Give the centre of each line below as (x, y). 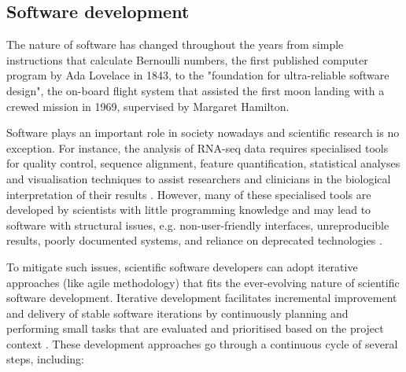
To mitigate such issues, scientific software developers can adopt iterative (182, 266)
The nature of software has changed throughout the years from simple (175, 44)
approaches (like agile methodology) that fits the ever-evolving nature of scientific (203, 282)
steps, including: (45, 359)
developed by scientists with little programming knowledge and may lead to (189, 210)
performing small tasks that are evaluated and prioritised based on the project (195, 328)
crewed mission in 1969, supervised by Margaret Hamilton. (148, 106)
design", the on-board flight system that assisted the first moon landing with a (196, 90)
